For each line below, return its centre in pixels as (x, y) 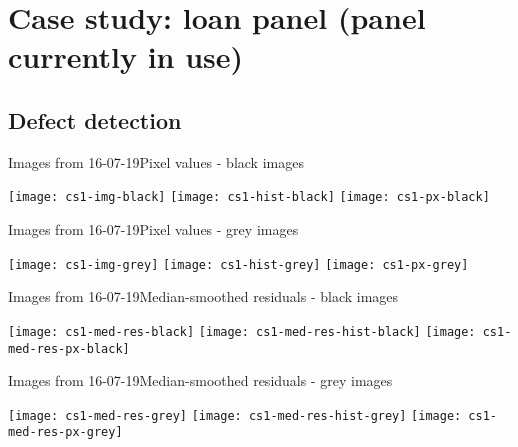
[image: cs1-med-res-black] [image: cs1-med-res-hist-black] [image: (242, 331)
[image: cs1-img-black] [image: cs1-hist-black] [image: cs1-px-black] (249, 197)
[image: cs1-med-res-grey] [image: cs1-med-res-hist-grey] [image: (235, 415)
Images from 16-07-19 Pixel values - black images (156, 161)
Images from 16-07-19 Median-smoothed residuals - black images (203, 296)
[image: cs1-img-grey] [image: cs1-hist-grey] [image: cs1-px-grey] (238, 264)
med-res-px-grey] (65, 432)
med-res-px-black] (69, 348)
